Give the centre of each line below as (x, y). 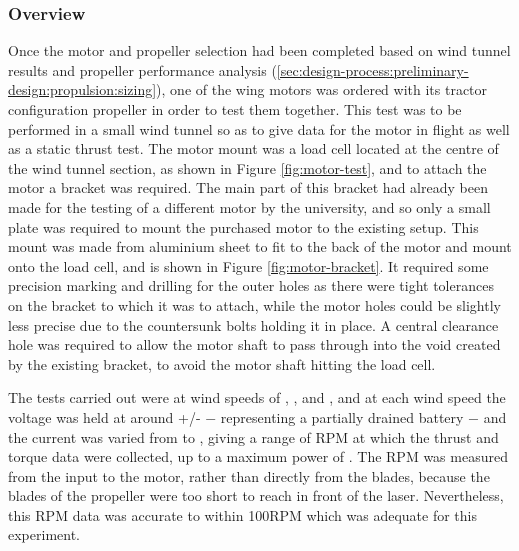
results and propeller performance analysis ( (142, 69)
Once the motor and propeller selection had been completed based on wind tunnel (259, 50)
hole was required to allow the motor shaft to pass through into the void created (254, 344)
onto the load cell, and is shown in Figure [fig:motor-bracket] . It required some (248, 265)
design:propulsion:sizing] (82, 89)
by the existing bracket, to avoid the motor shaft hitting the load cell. (222, 363)
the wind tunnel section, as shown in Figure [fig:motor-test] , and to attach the (247, 167)
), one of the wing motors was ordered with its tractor (322, 89)
